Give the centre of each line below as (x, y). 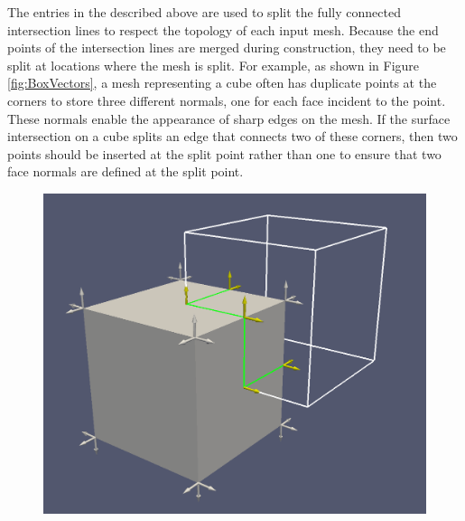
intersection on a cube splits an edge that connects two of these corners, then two (232, 136)
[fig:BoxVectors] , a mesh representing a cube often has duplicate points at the (222, 83)
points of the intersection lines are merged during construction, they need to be (227, 47)
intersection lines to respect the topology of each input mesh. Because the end (223, 29)
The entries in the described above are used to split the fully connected (204, 12)
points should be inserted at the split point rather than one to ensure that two (224, 153)
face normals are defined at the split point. (126, 171)
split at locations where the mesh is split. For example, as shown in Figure (214, 65)
